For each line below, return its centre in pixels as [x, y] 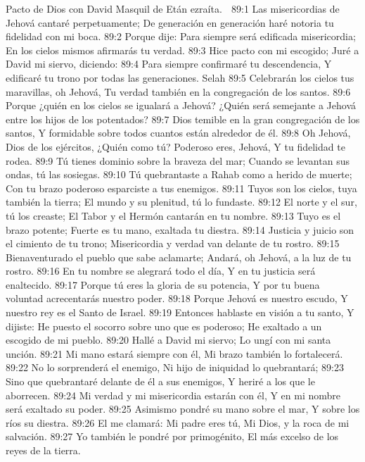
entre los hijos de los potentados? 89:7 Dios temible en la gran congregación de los [183, 119]
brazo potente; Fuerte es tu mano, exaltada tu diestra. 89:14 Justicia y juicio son [180, 229]
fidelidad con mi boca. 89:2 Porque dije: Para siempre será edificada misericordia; [181, 36]
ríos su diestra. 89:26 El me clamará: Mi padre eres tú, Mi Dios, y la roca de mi [178, 422]
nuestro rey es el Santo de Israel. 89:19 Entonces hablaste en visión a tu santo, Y [180, 312]
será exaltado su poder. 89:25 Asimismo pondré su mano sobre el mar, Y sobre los [183, 409]
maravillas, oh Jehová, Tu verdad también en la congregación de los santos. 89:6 [178, 91]
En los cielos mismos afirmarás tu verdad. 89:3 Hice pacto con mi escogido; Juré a [182, 50]
